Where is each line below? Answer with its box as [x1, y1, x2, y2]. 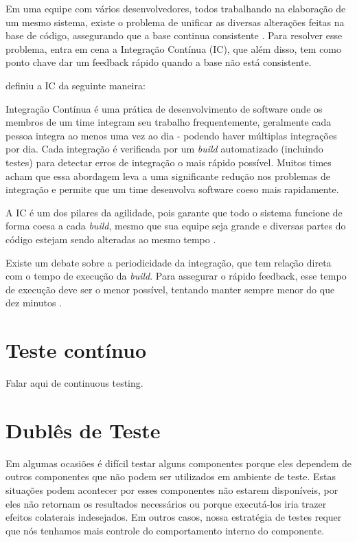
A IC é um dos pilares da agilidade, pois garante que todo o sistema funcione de [5, 205, 343, 219]
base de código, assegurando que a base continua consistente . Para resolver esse [5, 28, 343, 43]
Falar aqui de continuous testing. [5, 376, 143, 389]
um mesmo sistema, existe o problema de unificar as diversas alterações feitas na [5, 14, 345, 29]
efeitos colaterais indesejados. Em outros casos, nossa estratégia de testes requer [5, 510, 342, 524]
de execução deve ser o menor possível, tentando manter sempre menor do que [5, 282, 335, 296]
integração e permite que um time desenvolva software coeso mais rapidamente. [5, 182, 339, 196]
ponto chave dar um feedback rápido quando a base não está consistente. [5, 55, 312, 69]
